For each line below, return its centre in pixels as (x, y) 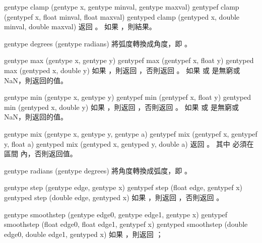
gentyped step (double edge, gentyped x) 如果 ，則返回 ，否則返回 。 (114, 197)
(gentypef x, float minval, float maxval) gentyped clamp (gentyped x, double (122, 16)
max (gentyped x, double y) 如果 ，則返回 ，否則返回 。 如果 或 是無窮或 (122, 70)
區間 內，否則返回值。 (41, 154)
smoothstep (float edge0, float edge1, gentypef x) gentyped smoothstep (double (126, 224)
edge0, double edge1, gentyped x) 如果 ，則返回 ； (84, 234)
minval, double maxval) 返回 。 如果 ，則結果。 (80, 26)
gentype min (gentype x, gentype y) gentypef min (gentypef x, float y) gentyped (128, 97)
